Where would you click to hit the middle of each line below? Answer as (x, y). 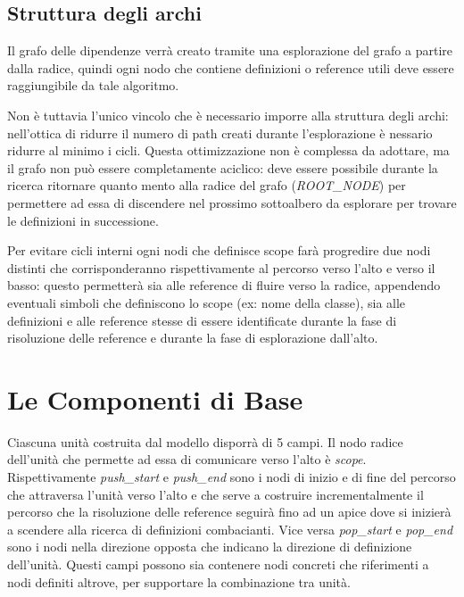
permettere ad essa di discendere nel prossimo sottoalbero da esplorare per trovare (232, 202)
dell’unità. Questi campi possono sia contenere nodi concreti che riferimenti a (218, 564)
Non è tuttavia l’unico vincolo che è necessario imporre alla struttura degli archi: (228, 115)
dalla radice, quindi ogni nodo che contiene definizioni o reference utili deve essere (231, 67)
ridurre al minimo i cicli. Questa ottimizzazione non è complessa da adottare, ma (228, 150)
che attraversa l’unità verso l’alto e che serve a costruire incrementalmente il (215, 494)
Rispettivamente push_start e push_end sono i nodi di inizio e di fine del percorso (232, 477)
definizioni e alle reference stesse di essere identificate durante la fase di (202, 320)
